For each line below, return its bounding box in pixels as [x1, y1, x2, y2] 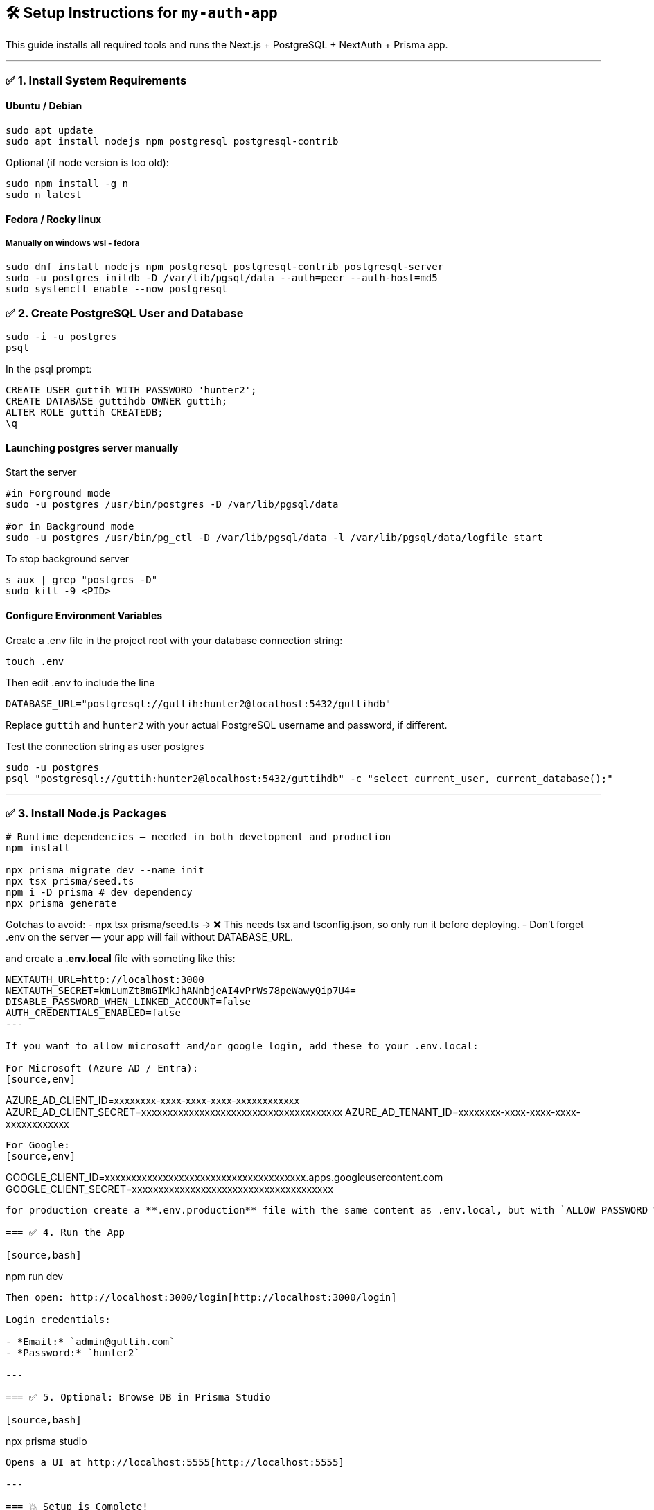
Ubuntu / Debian [6, 100, 82, 112]
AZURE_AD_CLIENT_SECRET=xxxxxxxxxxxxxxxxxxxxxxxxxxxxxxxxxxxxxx [6, 1106, 343, 1119]
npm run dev [6, 1270, 64, 1283]
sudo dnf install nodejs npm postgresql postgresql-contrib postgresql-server [6, 261, 444, 273]
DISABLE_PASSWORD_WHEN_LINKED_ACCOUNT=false [6, 996, 251, 1008]
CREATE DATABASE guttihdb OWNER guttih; [6, 396, 228, 407]
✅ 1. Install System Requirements [6, 73, 187, 87]
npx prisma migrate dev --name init [6, 864, 204, 876]
